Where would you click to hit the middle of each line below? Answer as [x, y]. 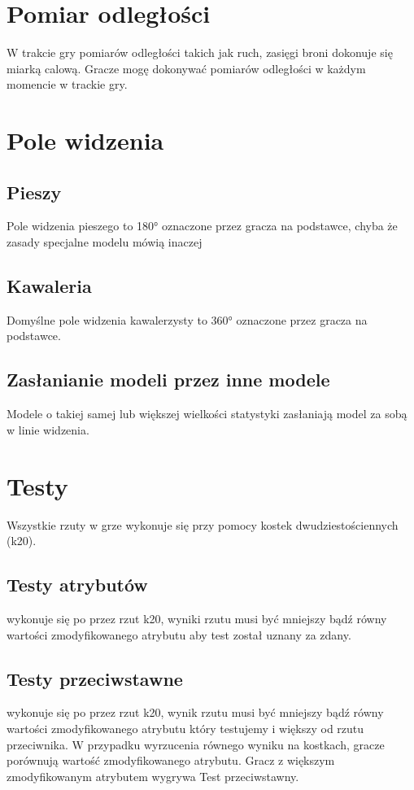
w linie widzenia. [48, 429]
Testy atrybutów [77, 585]
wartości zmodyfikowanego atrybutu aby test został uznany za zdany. [179, 634]
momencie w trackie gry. [67, 84]
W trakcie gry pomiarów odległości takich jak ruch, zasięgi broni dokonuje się [200, 52]
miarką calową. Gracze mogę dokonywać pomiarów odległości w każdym [186, 68]
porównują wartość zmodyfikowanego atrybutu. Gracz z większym [171, 760]
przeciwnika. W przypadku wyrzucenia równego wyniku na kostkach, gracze [196, 744]
